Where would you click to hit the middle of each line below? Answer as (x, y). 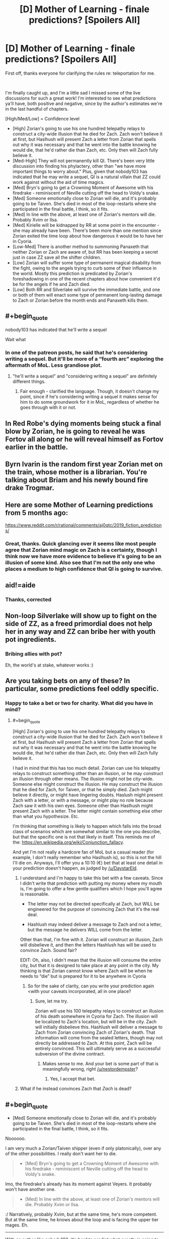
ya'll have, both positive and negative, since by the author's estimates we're (84, 103)
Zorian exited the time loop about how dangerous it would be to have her (88, 235)
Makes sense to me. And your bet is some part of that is (100, 1064)
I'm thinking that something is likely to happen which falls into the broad (87, 826)
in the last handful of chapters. (37, 109)
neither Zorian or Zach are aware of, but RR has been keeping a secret (85, 252)
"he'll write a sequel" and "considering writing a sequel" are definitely (85, 376)
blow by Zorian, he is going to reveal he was (75, 431)
